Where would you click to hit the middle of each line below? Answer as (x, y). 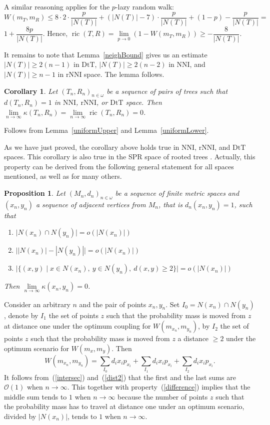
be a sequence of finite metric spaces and (177, 193)
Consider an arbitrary (37, 304)
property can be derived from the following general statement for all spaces (119, 166)
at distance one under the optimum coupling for (77, 326)
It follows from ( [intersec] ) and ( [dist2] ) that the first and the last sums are (120, 377)
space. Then (144, 102)
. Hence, (55, 33)
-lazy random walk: (144, 6)
